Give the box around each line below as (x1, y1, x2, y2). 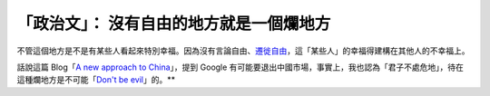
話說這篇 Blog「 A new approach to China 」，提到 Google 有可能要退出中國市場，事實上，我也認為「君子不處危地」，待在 (16, 62, 465, 72)
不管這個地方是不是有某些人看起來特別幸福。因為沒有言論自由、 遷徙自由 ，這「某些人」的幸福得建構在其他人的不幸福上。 (16, 45, 470, 56)
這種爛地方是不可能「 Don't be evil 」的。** (16, 74, 176, 85)
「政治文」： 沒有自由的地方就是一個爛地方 (16, 14, 331, 34)
